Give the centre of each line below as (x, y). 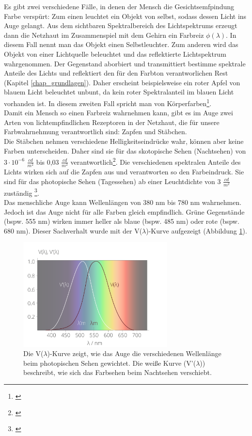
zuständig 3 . (22, 192)
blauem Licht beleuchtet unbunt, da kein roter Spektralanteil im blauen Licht (119, 92)
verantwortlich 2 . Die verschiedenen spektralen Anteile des (156, 161)
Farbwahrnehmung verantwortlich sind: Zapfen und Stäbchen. (95, 132)
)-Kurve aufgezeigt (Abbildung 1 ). (197, 230)
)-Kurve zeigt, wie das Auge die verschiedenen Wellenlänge (134, 353)
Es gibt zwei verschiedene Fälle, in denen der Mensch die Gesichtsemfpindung (119, 6)
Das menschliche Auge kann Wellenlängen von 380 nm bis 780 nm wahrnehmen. (123, 202)
